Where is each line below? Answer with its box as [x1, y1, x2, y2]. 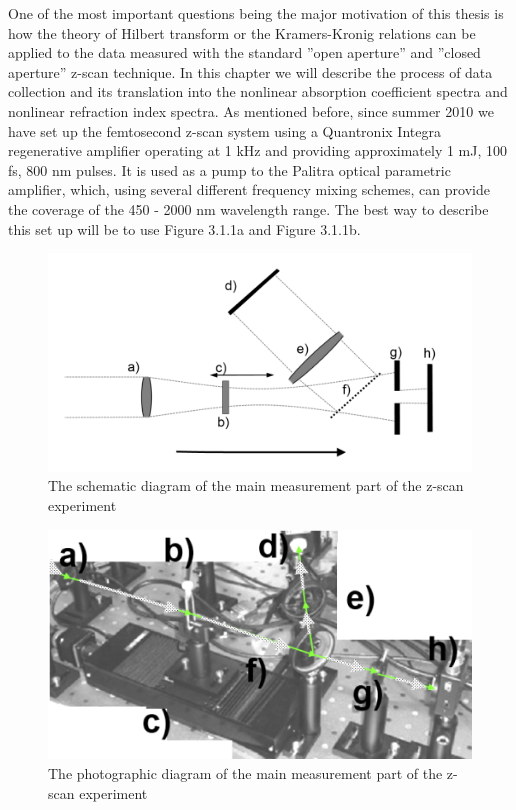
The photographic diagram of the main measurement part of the [48, 763, 443, 784]
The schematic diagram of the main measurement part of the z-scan [48, 475, 464, 496]
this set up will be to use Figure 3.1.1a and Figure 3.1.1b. [8, 218, 361, 239]
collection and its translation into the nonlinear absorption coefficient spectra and [8, 81, 508, 102]
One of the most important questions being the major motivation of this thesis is [8, 3, 504, 23]
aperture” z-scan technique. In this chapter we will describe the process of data [8, 61, 493, 82]
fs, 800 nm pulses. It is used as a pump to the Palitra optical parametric [8, 159, 451, 180]
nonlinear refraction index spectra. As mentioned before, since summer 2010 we [8, 100, 494, 121]
